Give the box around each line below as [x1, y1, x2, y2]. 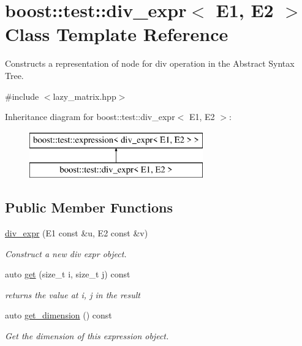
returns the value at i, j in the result [5, 288, 140, 301]
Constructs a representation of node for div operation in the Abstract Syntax [5, 57, 295, 70]
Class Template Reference [5, 21, 228, 47]
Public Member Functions [5, 198, 173, 217]
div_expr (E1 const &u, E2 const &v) [5, 227, 148, 239]
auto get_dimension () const [5, 309, 112, 322]
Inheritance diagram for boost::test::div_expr [5, 110, 175, 123]
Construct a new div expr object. [5, 247, 127, 260]
